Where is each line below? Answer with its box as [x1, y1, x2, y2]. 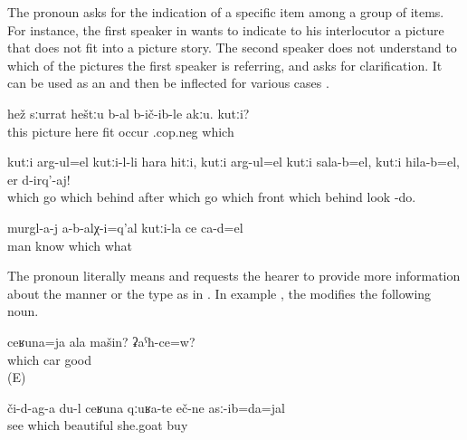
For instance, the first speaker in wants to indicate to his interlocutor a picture [7, 20, 444, 39]
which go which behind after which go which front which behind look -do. [7, 187, 416, 206]
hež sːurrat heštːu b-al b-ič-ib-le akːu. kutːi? [7, 103, 250, 122]
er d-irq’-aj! [7, 169, 71, 188]
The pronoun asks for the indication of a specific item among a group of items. [7, 3, 444, 21]
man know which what [7, 235, 133, 254]
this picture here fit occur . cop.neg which [7, 121, 234, 140]
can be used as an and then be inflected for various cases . [7, 73, 329, 92]
